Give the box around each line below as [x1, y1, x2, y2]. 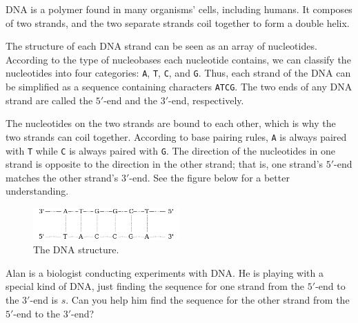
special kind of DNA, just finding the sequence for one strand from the [6, 279, 305, 293]
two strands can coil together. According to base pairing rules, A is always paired [6, 129, 347, 144]
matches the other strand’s [6, 170, 119, 184]
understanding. [6, 184, 69, 198]
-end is [30, 293, 58, 307]
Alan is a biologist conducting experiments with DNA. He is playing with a [6, 265, 324, 280]
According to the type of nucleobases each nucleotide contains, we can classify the [6, 52, 351, 66]
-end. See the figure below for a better [129, 170, 290, 184]
